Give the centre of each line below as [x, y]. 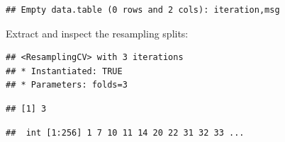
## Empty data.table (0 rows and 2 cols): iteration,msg [143, 10]
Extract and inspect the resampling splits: [97, 33]
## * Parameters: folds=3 [67, 85]
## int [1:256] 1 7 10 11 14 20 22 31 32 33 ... [125, 132]
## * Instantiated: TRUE [64, 71]
